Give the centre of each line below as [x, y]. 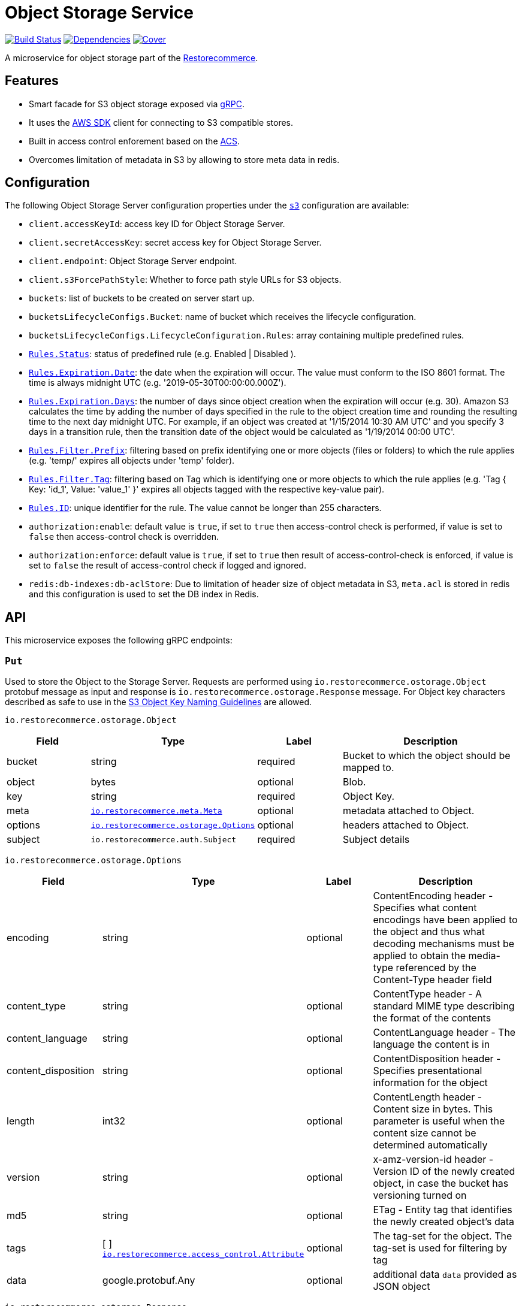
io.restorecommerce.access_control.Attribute [203, 1254]
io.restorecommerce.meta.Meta [156, 811]
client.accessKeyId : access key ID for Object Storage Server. [157, 224]
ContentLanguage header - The [444, 1033]
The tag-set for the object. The [443, 1236]
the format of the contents [432, 1018]
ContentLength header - [428, 1097]
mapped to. [369, 768]
